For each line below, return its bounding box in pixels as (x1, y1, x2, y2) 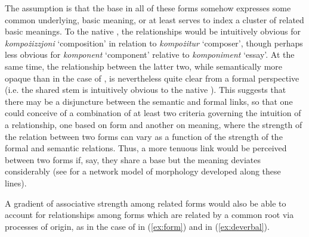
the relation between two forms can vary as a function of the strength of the (5, 130, 283, 142)
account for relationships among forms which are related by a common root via (5, 208, 294, 221)
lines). (5, 176, 27, 189)
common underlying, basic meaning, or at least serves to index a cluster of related (5, 13, 304, 26)
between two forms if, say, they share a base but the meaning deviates (5, 153, 261, 166)
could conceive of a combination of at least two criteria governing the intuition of (5, 107, 301, 119)
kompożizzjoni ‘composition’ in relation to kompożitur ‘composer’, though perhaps (5, 36, 303, 49)
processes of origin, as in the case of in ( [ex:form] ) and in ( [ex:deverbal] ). (5, 220, 270, 232)
